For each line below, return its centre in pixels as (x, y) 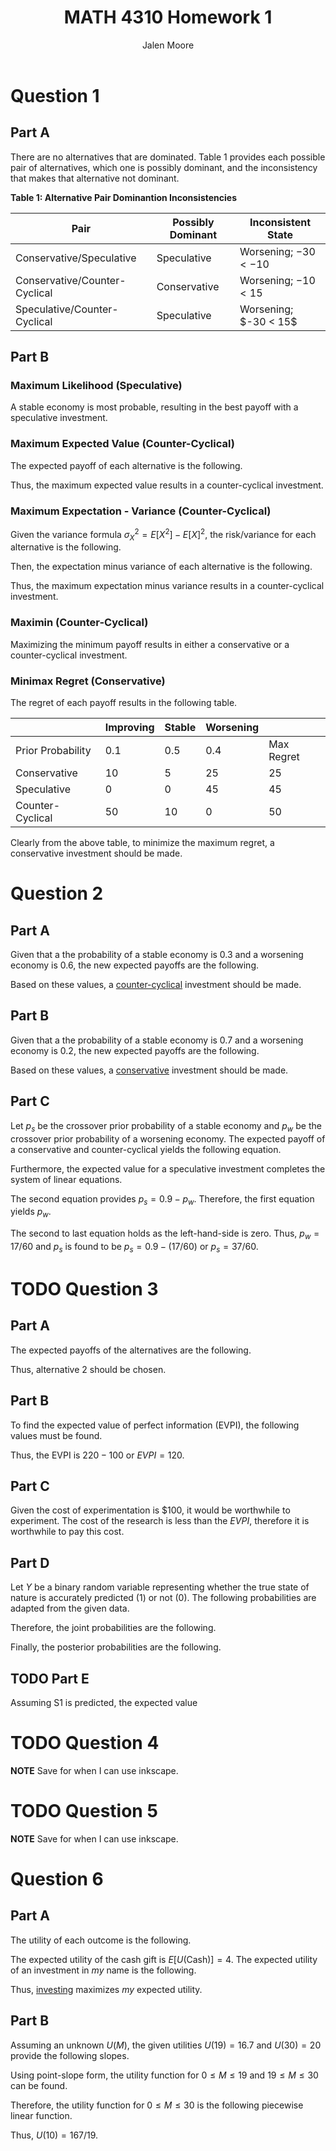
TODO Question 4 (85, 1743)
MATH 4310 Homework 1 (168, 17)
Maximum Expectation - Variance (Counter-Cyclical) (141, 511)
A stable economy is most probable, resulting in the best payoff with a (154, 407)
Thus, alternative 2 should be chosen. (88, 1369)
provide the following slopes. (70, 2055)
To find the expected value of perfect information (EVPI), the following (155, 1425)
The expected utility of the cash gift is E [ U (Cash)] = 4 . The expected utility (164, 1959)
